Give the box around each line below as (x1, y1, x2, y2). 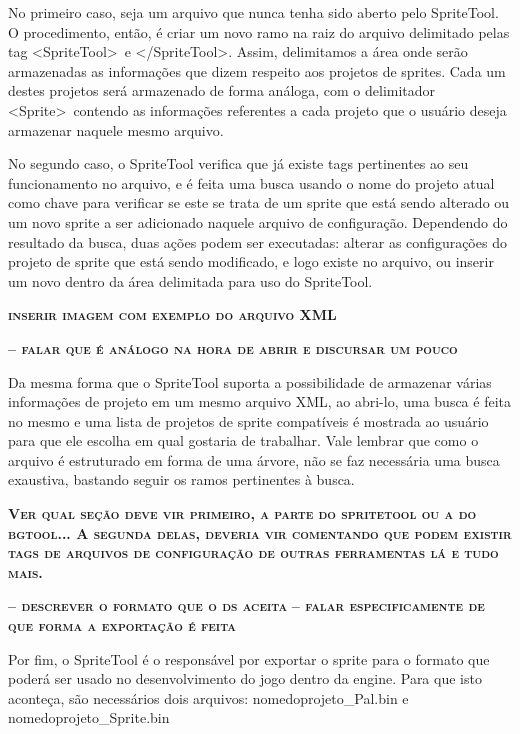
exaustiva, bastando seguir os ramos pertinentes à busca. (8, 469, 355, 490)
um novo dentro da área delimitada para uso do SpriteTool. (8, 270, 373, 291)
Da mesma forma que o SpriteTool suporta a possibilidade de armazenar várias (8, 371, 492, 392)
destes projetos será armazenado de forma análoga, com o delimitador (8, 80, 436, 101)
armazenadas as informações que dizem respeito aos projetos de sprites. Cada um (8, 60, 506, 81)
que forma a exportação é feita (8, 615, 236, 636)
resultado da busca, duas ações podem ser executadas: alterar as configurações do (8, 231, 507, 252)
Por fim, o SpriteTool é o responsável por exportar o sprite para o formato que (8, 648, 490, 669)
